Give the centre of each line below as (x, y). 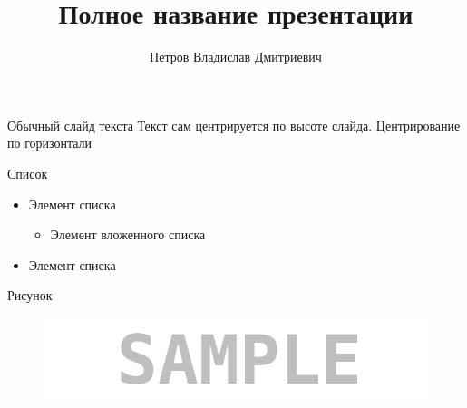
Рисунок (30, 295)
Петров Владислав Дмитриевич (236, 57)
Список (28, 173)
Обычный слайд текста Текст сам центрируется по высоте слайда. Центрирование (234, 125)
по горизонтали (50, 143)
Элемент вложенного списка (128, 234)
